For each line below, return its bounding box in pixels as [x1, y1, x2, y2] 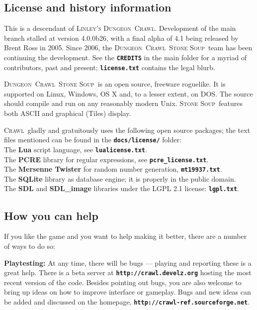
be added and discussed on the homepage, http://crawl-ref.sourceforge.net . [4, 296, 250, 307]
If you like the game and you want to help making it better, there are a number [4, 231, 247, 241]
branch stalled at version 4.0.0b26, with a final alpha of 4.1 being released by [4, 32, 239, 43]
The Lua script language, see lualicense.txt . [4, 144, 147, 154]
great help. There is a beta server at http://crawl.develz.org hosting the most [4, 267, 252, 278]
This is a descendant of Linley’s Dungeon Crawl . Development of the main [4, 23, 236, 33]
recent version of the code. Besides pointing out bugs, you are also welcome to [4, 277, 242, 287]
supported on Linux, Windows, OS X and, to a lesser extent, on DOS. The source [4, 88, 253, 99]
